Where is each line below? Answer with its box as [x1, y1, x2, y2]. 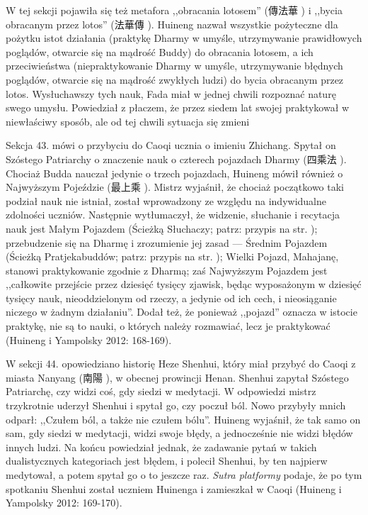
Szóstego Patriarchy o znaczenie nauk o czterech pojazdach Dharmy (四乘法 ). [6, 151, 347, 166]
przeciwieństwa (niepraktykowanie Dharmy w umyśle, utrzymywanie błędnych [6, 58, 343, 73]
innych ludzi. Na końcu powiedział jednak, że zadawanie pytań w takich [6, 439, 317, 454]
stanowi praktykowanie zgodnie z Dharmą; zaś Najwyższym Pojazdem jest [6, 262, 328, 277]
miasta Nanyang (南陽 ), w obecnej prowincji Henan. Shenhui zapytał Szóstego [6, 370, 349, 384]
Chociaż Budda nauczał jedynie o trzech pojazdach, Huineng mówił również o [6, 165, 343, 180]
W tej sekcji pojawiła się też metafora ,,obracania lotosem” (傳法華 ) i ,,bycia [6, 3, 343, 17]
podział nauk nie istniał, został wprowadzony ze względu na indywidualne [6, 193, 326, 208]
